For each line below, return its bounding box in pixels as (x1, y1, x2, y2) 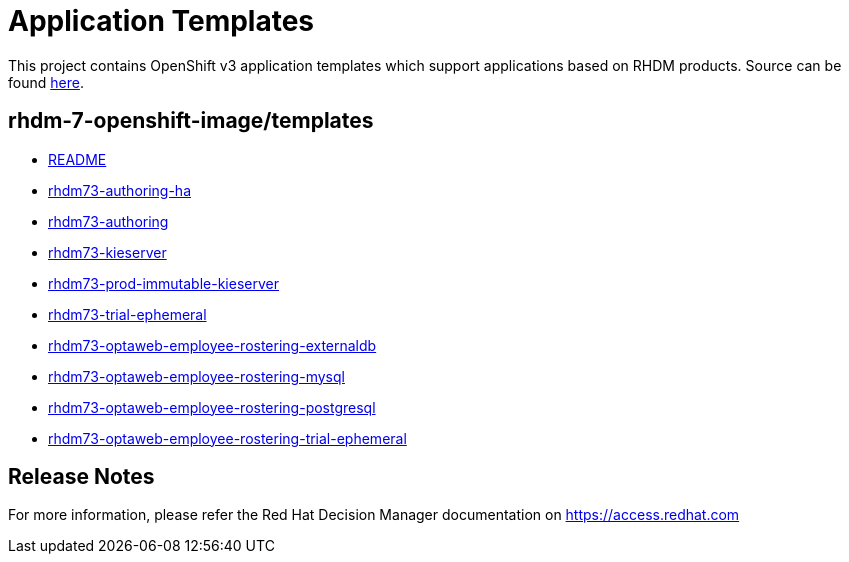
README (48, 150, 107, 168)
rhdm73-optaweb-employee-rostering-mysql (48, 367, 345, 385)
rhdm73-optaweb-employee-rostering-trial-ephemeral (48, 429, 407, 447)
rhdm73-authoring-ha (48, 181, 192, 199)
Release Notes (8, 464, 155, 490)
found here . (8, 73, 84, 91)
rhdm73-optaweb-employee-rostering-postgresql (48, 398, 376, 416)
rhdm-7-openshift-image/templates (8, 108, 374, 134)
